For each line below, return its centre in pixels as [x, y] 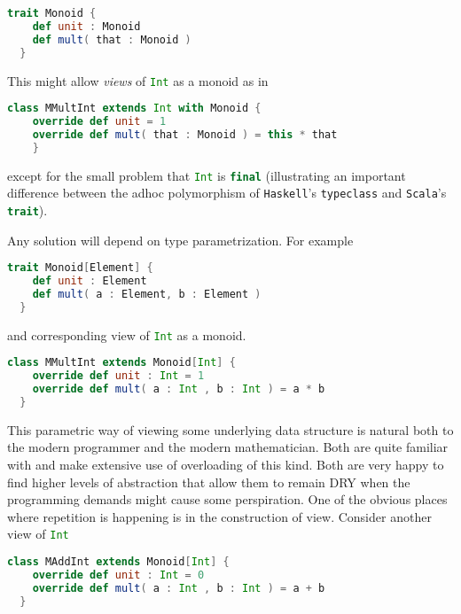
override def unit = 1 [99, 122]
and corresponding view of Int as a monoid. [127, 334]
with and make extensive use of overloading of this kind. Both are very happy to [226, 465]
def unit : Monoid [86, 26]
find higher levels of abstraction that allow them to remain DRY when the [209, 482]
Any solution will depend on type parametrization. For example [180, 240]
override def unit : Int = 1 [118, 376]
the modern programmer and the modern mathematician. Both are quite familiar [228, 447]
